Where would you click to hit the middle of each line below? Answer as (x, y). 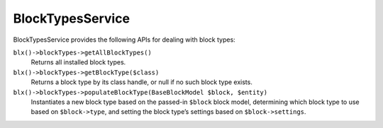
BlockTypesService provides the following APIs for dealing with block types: (124, 40)
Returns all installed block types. (78, 62)
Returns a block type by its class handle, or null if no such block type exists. (142, 82)
